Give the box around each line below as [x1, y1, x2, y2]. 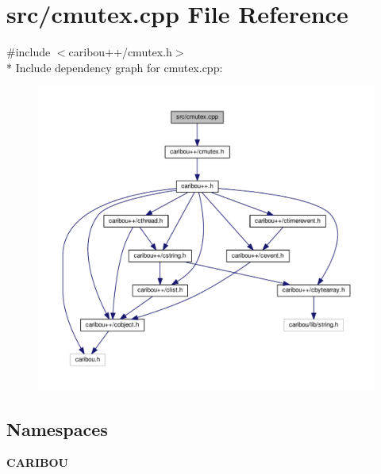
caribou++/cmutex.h [68, 44, 172, 60]
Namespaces [6, 417, 108, 442]
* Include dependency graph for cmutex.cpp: [6, 59, 223, 75]
